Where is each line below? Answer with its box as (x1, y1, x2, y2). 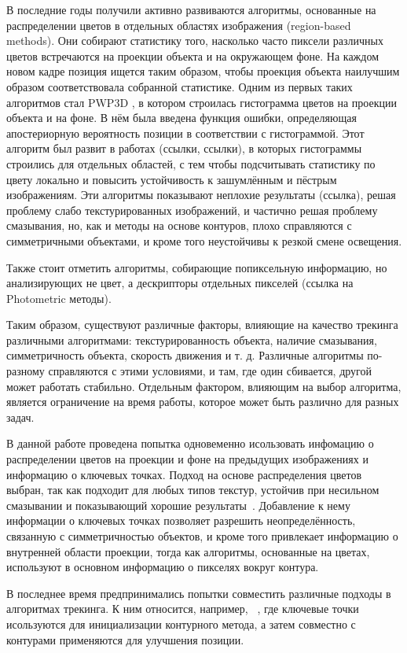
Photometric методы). (6, 290, 112, 306)
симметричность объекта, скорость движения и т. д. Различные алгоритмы (6, 347, 364, 363)
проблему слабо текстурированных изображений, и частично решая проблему (6, 201, 378, 218)
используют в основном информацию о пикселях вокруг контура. (6, 559, 319, 575)
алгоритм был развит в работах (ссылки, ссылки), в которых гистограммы (6, 140, 362, 157)
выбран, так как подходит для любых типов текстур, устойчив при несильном (6, 481, 379, 498)
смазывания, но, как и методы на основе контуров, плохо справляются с (6, 217, 352, 234)
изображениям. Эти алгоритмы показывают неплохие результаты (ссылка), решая (6, 186, 396, 203)
